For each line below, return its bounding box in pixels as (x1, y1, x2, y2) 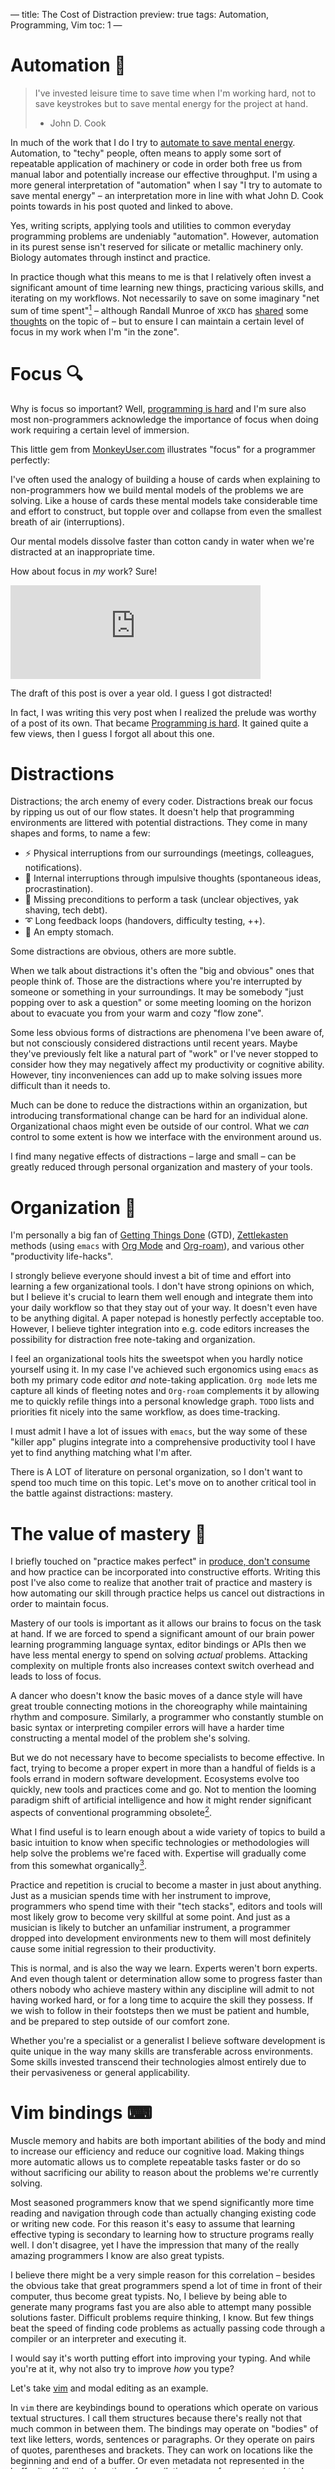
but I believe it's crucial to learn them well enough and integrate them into (10, 1291, 313, 1303)
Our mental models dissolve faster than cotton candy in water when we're (10, 535, 315, 547)
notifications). (24, 862, 83, 874)
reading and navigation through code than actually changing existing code (10, 2207, 317, 2219)
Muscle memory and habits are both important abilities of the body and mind (10, 2134, 326, 2146)
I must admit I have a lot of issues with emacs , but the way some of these (10, 1425, 308, 1438)
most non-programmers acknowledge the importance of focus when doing (10, 413, 319, 425)
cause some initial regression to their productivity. (10, 1942, 217, 1954)
